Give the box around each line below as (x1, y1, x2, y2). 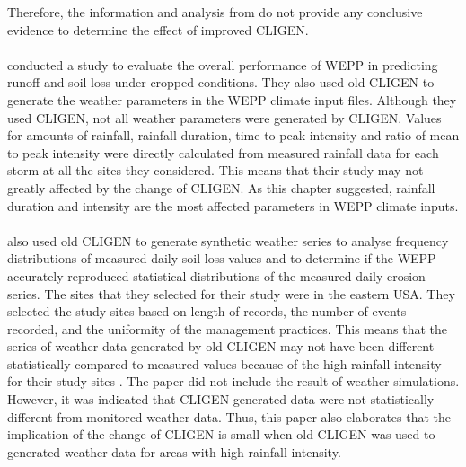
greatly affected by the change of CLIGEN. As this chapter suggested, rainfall (7, 178, 435, 197)
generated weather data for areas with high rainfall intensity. (7, 442, 341, 461)
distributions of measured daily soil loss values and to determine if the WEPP (7, 249, 436, 268)
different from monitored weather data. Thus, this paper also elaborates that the (7, 407, 452, 426)
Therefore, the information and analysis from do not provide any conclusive (7, 3, 423, 21)
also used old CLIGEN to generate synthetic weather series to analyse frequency (7, 231, 449, 250)
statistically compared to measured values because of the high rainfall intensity (7, 354, 442, 373)
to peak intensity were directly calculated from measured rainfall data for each (7, 143, 439, 162)
